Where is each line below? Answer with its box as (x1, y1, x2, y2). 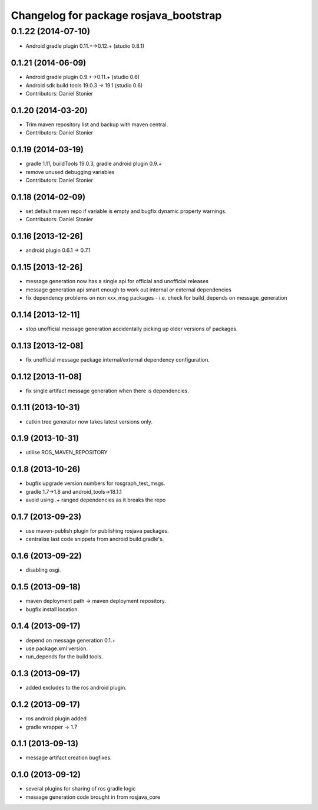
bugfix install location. (25, 605, 79, 613)
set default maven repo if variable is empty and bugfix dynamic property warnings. (25, 207, 227, 215)
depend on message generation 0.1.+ (25, 637, 116, 644)
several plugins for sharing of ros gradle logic (25, 785, 136, 792)
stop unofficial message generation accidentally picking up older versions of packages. (25, 325, 238, 332)
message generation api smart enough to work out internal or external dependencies (25, 286, 232, 293)
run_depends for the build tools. (25, 653, 103, 660)
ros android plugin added (25, 715, 87, 722)
